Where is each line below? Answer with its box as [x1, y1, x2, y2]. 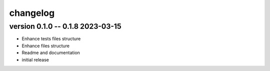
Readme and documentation [21, 50, 80, 56]
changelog [9, 7, 55, 18]
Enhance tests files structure [21, 36, 81, 42]
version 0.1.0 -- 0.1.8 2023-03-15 [9, 22, 122, 31]
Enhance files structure [21, 43, 70, 49]
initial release [21, 57, 49, 63]
